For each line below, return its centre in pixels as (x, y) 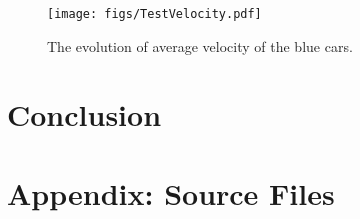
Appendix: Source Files (171, 192)
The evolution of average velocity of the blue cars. (200, 45)
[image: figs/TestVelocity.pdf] (154, 14)
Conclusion (84, 114)
